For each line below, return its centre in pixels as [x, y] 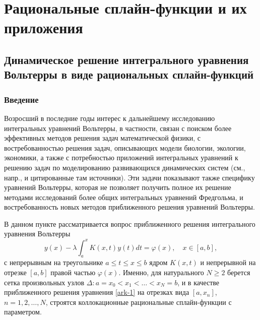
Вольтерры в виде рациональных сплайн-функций [129, 74]
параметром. [23, 312]
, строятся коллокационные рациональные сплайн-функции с [139, 302]
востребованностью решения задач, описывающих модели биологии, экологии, [125, 147]
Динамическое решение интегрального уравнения [126, 59]
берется [239, 272]
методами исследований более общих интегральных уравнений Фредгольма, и [124, 197]
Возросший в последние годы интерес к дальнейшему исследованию [110, 118]
